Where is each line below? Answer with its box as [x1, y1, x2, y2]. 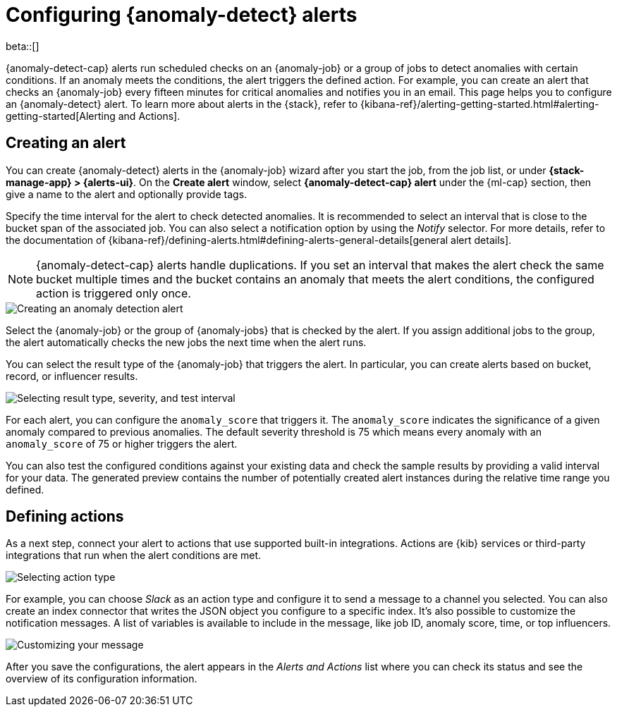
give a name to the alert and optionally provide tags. [6, 188, 248, 200]
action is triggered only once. [36, 286, 191, 300]
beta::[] [6, 39, 39, 52]
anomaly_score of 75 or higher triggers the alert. [6, 437, 238, 450]
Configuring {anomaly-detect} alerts [6, 3, 358, 27]
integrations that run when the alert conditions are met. [6, 549, 262, 562]
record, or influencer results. [6, 369, 138, 382]
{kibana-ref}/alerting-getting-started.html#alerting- [360, 97, 599, 110]
